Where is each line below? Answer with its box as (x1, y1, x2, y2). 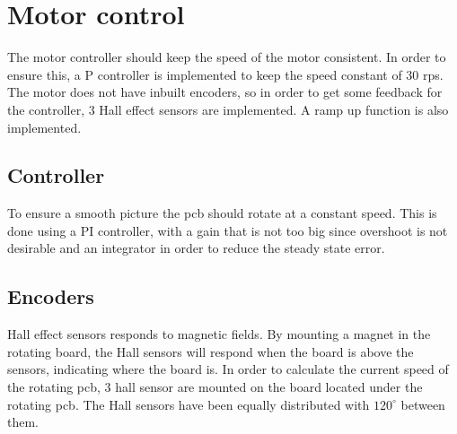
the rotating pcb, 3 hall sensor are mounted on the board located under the (7, 378, 423, 396)
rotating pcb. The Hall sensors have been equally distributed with (7, 395, 370, 413)
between (400, 395, 445, 413)
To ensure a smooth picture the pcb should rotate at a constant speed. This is (7, 204, 437, 222)
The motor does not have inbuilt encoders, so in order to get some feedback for (7, 82, 443, 101)
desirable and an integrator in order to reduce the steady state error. (7, 239, 385, 257)
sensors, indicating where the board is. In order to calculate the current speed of (7, 360, 449, 378)
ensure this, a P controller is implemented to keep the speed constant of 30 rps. (7, 65, 444, 83)
